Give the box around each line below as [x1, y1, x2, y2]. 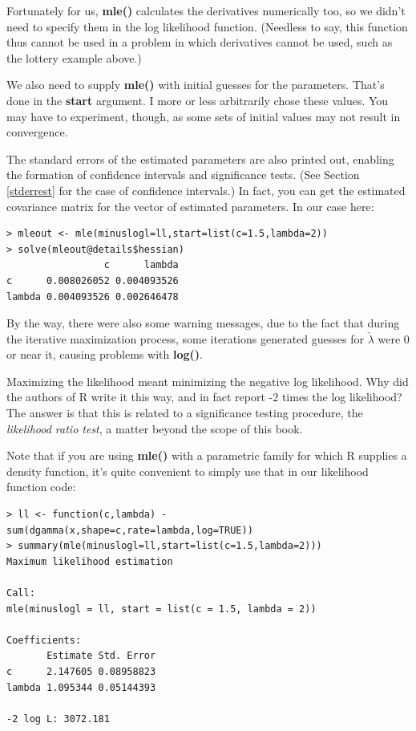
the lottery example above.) [6, 49, 142, 66]
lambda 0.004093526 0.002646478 [6, 290, 179, 303]
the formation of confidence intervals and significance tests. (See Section [6, 166, 360, 183]
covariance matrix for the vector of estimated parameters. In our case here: [6, 197, 374, 214]
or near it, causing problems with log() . [6, 346, 203, 363]
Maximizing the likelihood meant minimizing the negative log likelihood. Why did [6, 372, 409, 389]
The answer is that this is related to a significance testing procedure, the [6, 404, 363, 421]
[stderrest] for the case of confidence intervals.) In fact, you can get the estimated [6, 181, 406, 198]
